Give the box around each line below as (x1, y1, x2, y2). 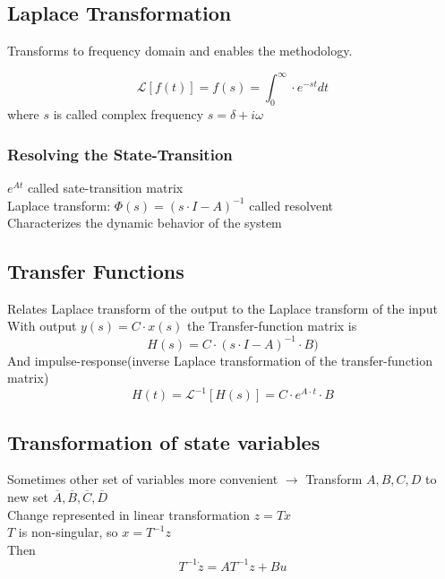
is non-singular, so (18, 523, 118, 541)
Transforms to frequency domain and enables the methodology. (7, 41, 353, 60)
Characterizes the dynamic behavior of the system (7, 213, 282, 232)
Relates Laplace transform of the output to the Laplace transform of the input (7, 298, 438, 317)
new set (7, 488, 48, 506)
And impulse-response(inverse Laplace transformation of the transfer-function (7, 350, 432, 369)
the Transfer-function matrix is (186, 316, 357, 335)
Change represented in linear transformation (7, 505, 251, 523)
